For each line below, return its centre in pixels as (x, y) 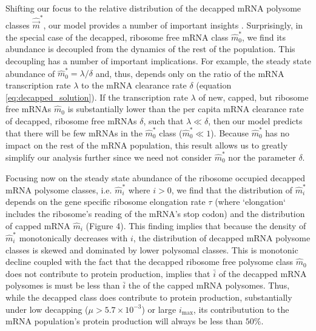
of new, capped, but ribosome (254, 97)
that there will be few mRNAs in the (74, 133)
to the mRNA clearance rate (134, 85)
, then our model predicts (255, 120)
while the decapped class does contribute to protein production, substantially (149, 297)
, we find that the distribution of (232, 189)
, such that (163, 120)
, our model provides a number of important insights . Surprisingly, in (173, 25)
